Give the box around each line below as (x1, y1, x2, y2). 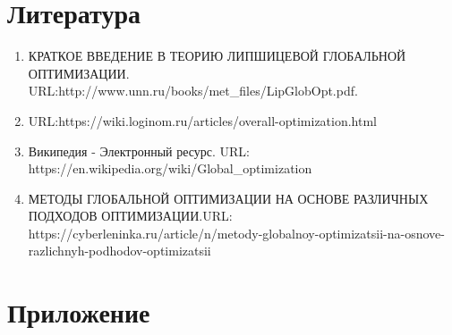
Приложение (7, 294, 150, 331)
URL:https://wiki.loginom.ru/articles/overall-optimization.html (28, 111, 378, 130)
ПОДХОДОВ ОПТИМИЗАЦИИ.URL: (28, 206, 233, 225)
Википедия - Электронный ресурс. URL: (28, 141, 250, 160)
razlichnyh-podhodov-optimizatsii (28, 241, 211, 260)
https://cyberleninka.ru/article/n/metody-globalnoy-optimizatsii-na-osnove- (28, 223, 445, 242)
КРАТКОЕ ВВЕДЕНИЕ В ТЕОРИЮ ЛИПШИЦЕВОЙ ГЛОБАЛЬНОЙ (28, 46, 406, 65)
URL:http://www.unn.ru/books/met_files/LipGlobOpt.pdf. (28, 81, 358, 100)
